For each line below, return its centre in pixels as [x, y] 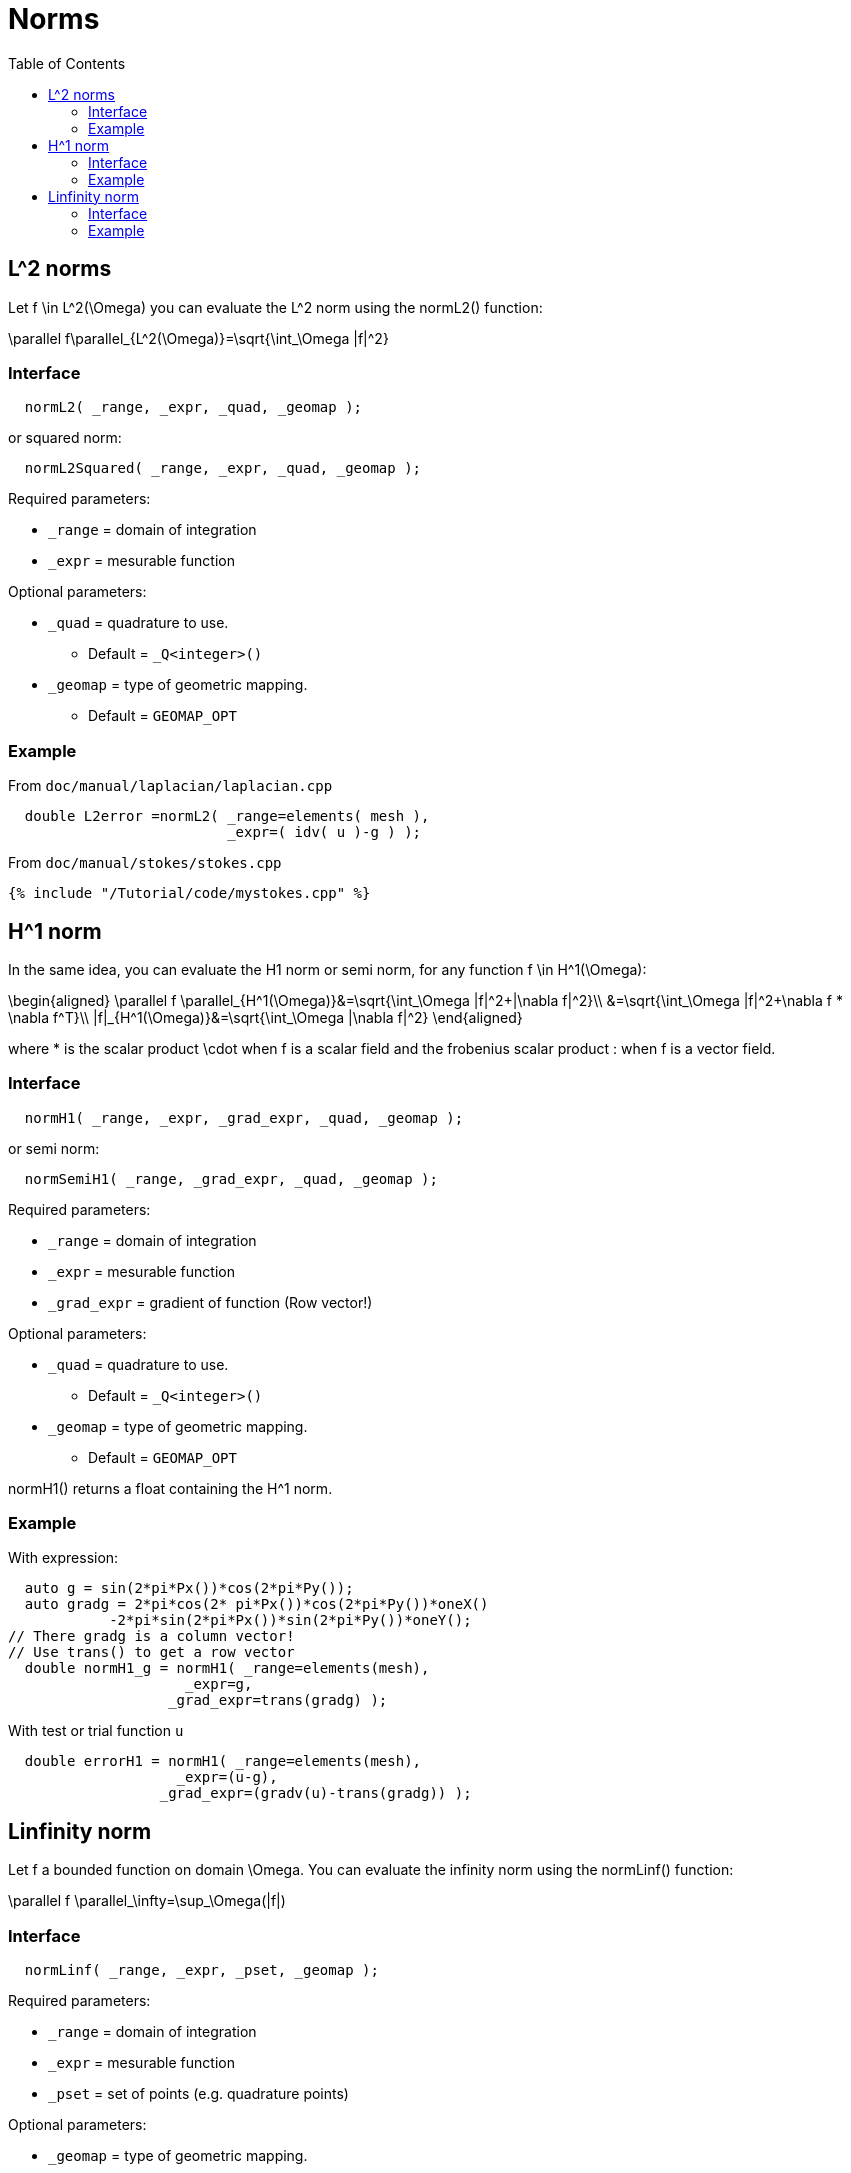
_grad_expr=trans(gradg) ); [278, 1700]
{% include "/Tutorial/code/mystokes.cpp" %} [189, 893]
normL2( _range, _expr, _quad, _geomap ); [193, 407]
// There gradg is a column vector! [151, 1636]
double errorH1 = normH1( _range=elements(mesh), [223, 1761]
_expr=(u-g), [227, 1777]
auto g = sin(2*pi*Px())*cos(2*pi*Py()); [189, 1588]
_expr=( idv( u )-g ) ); [324, 832]
